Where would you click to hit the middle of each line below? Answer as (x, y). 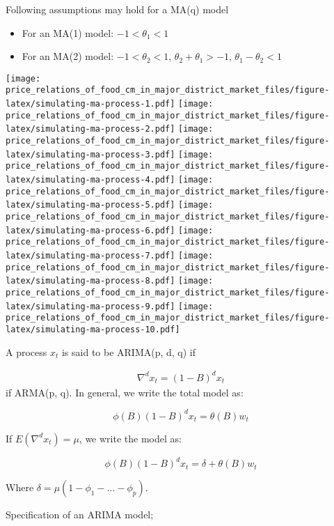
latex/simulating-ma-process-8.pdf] (90, 281)
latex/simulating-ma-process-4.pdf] (90, 180)
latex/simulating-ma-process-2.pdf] (90, 129)
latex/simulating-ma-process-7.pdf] (90, 255)
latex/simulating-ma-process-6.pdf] (90, 230)
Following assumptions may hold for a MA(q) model (117, 9)
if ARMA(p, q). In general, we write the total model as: (125, 392)
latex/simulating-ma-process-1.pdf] (90, 104)
